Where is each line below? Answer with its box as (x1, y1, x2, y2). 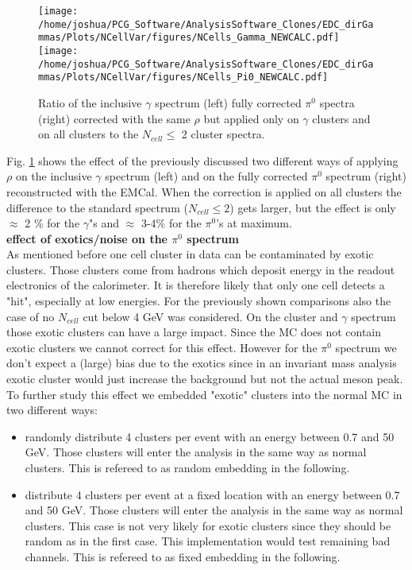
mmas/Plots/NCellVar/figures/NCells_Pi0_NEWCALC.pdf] (38, 72, 329, 83)
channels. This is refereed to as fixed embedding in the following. (25, 548, 341, 564)
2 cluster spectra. (181, 126, 265, 142)
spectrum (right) (325, 168, 406, 184)
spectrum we (335, 339, 397, 355)
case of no (6, 308, 55, 324)
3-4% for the (141, 215, 202, 231)
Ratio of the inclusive (38, 94, 142, 111)
